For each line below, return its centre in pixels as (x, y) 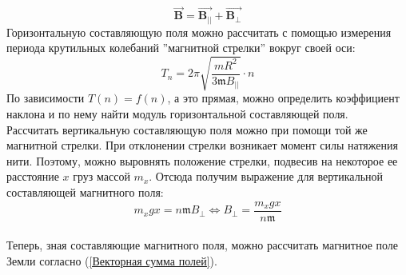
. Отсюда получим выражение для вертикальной (266, 176)
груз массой (101, 176)
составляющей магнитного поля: (85, 192)
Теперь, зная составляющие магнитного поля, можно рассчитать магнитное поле (203, 245)
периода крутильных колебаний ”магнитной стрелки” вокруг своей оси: (181, 48)
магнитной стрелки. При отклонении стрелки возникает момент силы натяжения (202, 145)
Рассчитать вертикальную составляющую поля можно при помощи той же (187, 129)
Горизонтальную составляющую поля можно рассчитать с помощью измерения (199, 32)
